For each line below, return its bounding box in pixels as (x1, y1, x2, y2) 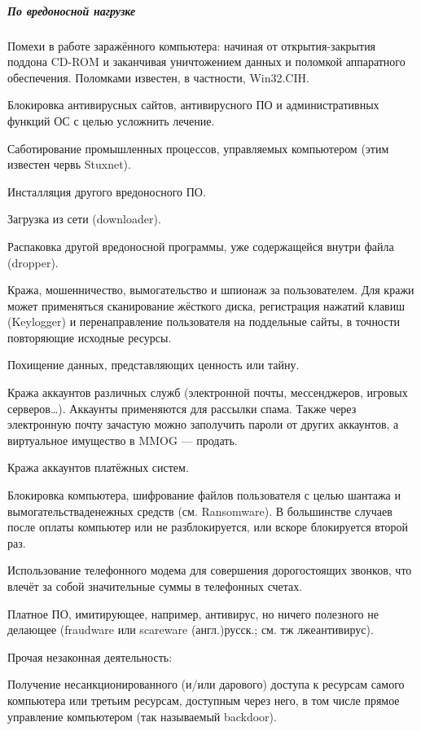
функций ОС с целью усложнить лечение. (7, 112, 215, 129)
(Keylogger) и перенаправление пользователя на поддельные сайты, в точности (7, 313, 401, 330)
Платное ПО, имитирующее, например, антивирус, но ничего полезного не (7, 605, 379, 622)
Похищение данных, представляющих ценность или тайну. (7, 356, 300, 373)
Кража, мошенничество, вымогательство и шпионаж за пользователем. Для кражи (7, 281, 414, 298)
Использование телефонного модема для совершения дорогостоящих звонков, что (7, 561, 412, 579)
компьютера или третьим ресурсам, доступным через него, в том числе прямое (7, 691, 400, 708)
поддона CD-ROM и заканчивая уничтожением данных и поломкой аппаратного (7, 53, 406, 70)
